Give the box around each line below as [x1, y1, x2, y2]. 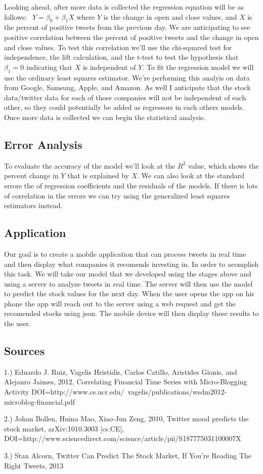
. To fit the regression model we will [142, 61, 254, 72]
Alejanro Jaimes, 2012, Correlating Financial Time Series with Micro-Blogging [4, 376, 247, 387]
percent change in [4, 170, 59, 181]
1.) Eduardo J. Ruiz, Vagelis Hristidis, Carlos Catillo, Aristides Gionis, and [4, 366, 237, 377]
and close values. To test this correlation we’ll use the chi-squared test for [4, 42, 232, 52]
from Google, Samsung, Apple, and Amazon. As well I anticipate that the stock [4, 82, 251, 93]
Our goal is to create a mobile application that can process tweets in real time [4, 248, 246, 259]
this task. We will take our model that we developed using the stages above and [4, 268, 251, 279]
